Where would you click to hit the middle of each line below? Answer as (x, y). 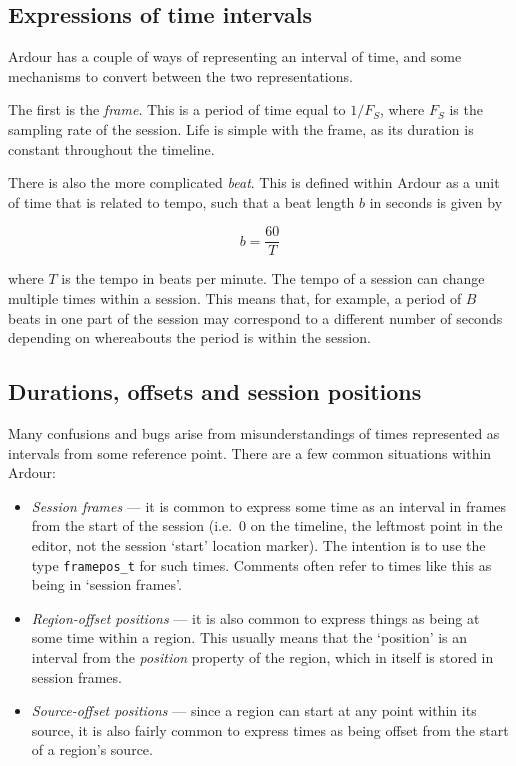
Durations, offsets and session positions (215, 391)
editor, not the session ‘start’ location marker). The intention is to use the (258, 544)
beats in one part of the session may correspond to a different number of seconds (255, 317)
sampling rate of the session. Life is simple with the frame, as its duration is (241, 128)
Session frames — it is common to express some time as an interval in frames (269, 505)
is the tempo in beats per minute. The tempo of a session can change (273, 278)
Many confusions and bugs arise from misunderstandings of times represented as (254, 433)
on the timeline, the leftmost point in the (376, 525)
